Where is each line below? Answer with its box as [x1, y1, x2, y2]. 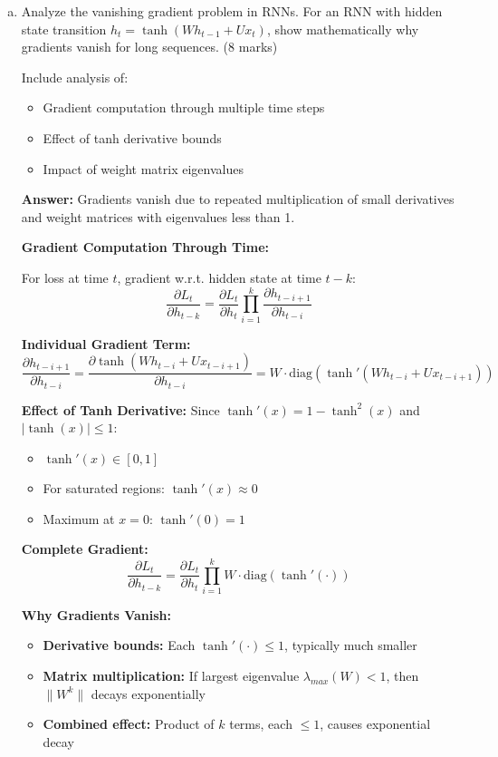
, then [386, 666, 419, 685]
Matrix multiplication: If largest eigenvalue [43, 666, 300, 685]
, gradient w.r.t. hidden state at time [117, 267, 321, 286]
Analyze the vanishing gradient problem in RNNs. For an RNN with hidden [21, 2, 443, 20]
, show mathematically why [266, 19, 419, 38]
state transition [21, 19, 107, 38]
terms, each [229, 714, 292, 733]
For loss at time [21, 267, 109, 286]
